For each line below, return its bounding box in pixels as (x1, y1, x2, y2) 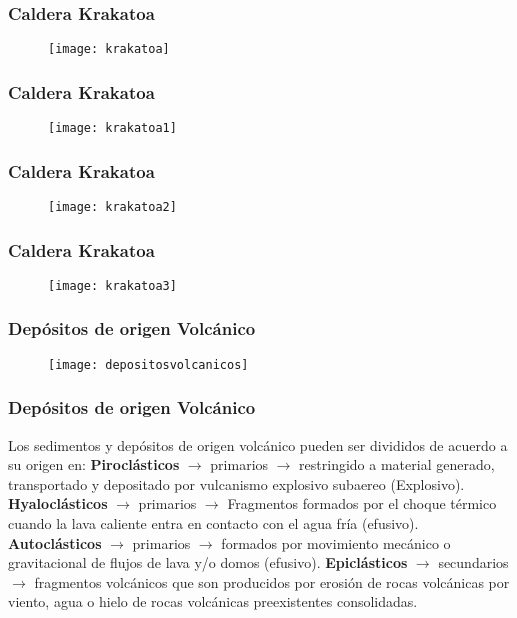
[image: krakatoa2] (48, 199, 177, 214)
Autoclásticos (8, 532, 102, 553)
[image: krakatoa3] (48, 278, 177, 293)
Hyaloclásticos (8, 493, 108, 514)
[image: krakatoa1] (48, 121, 177, 136)
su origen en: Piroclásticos (8, 454, 180, 475)
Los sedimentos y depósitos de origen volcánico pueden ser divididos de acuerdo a (8, 434, 508, 455)
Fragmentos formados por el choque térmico (227, 493, 497, 514)
